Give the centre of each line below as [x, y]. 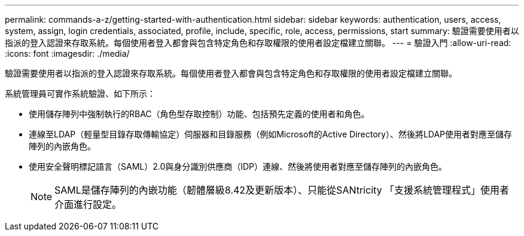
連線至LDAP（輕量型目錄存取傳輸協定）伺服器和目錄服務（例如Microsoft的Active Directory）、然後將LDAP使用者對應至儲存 [271, 134]
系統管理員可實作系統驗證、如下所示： [80, 94]
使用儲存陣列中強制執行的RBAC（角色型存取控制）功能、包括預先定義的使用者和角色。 [199, 114]
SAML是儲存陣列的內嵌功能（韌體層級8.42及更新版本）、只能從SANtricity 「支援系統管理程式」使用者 [282, 190]
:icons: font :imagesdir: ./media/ [67, 53]
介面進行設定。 [88, 204]
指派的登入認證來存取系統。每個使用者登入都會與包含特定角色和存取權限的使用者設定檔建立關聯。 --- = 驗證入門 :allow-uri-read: [258, 43]
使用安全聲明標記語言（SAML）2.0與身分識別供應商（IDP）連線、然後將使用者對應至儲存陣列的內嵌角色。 [238, 166]
